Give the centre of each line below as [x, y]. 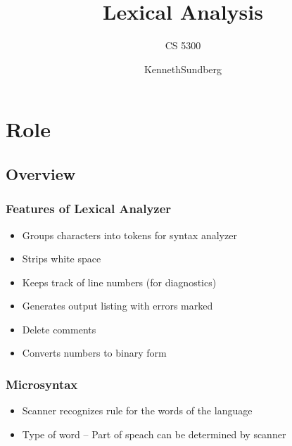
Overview [41, 173]
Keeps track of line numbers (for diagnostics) [119, 282]
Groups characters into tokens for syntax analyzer [129, 235]
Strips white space [62, 259]
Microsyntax [42, 384]
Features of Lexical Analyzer [89, 209]
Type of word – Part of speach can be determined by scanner [154, 434]
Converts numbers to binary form [94, 353]
